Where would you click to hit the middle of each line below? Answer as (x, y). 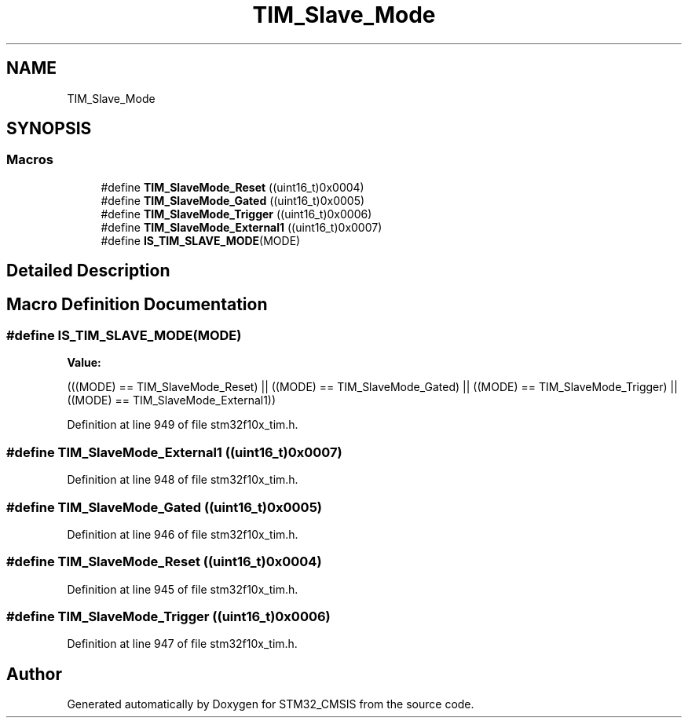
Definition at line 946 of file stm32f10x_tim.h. (183, 534)
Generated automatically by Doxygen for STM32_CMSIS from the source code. (271, 704)
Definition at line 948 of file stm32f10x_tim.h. (183, 480)
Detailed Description (88, 271)
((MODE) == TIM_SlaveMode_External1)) (172, 400)
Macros (30, 160)
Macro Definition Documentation (137, 304)
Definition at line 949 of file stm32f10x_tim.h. (183, 425)
